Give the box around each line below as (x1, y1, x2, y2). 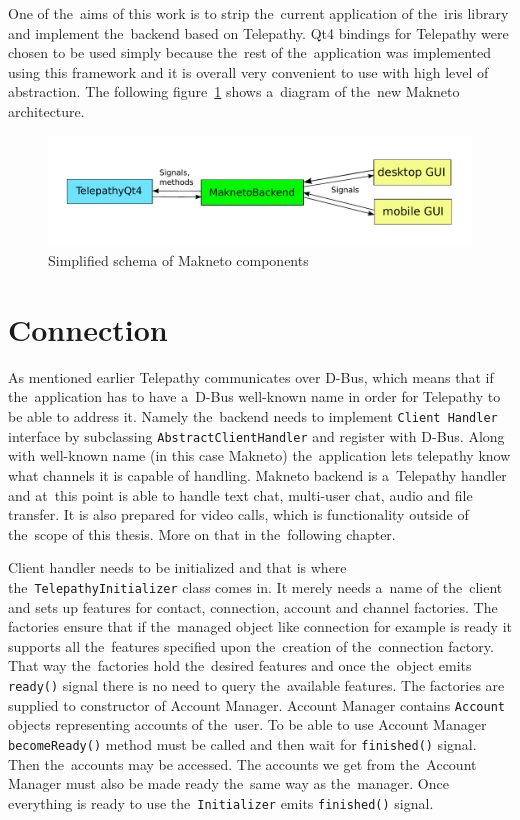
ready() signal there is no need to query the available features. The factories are (8, 674, 505, 695)
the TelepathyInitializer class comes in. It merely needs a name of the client (8, 576, 503, 597)
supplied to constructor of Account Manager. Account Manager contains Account (8, 694, 505, 715)
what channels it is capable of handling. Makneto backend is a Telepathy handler (8, 464, 507, 485)
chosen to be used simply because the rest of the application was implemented (8, 42, 492, 63)
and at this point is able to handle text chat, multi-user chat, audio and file (8, 484, 473, 505)
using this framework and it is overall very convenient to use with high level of (8, 61, 489, 82)
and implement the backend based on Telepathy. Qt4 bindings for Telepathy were (8, 22, 509, 43)
